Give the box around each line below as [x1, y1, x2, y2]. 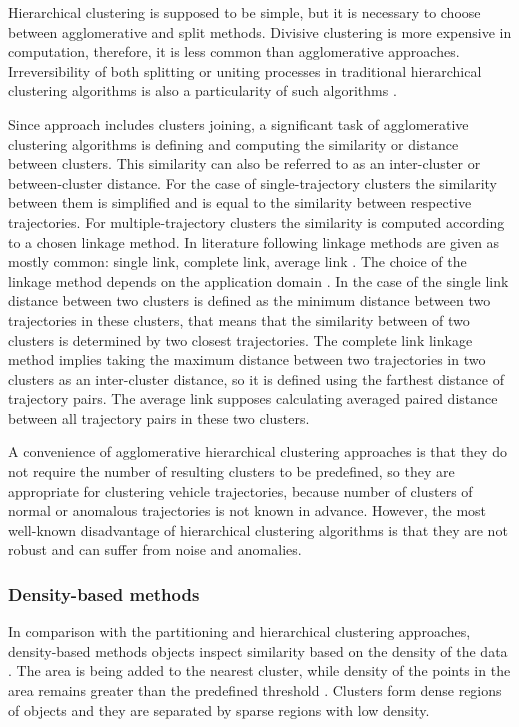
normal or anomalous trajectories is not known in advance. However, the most [8, 500, 487, 521]
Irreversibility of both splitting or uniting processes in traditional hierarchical [8, 60, 482, 81]
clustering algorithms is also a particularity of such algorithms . [8, 80, 397, 101]
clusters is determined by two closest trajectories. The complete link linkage [8, 329, 473, 350]
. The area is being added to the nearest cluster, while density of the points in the [8, 660, 511, 681]
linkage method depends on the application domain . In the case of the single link [8, 270, 509, 291]
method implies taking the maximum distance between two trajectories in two [8, 349, 486, 370]
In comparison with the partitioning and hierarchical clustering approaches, [8, 621, 471, 642]
